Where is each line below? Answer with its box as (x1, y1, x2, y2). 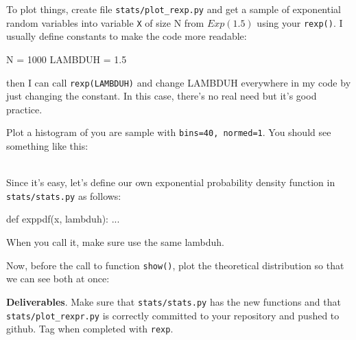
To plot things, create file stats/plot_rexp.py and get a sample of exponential (6, 2, 341, 16)
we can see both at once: (6, 271, 110, 286)
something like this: (6, 139, 88, 152)
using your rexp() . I (257, 15, 343, 30)
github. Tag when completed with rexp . (6, 321, 174, 336)
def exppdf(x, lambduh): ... (6, 212, 120, 226)
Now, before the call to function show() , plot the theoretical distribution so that (6, 258, 344, 272)
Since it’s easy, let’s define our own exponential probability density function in (6, 175, 335, 190)
